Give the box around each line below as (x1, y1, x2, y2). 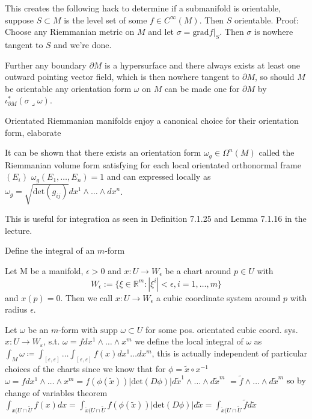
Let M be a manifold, (5, 264, 84, 277)
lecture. (5, 224, 32, 236)
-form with (58, 323, 98, 335)
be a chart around (165, 264, 231, 277)
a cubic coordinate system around (156, 291, 281, 304)
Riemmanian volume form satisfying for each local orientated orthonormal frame (5, 158, 301, 171)
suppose (5, 13, 34, 26)
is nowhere (254, 25, 293, 38)
